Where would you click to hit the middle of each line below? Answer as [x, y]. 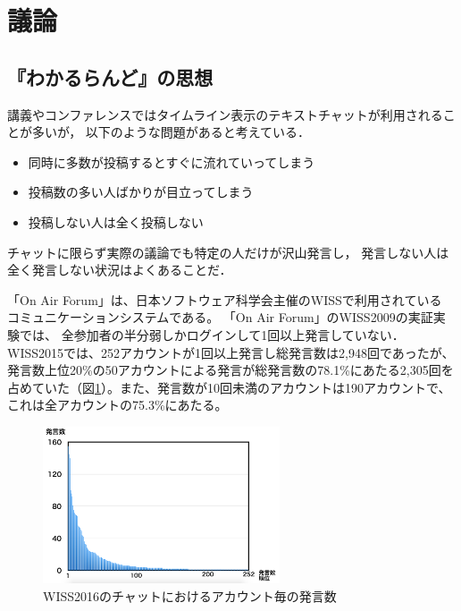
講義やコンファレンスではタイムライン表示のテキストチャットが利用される [225, 114]
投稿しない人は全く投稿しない [116, 221]
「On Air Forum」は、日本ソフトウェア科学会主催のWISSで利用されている [225, 299]
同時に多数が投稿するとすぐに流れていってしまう [172, 161]
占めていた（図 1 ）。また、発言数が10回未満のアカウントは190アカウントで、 [229, 387]
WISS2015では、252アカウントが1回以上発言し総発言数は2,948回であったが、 [231, 352]
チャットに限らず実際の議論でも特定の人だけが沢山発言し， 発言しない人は [228, 252]
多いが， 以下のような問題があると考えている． [171, 132]
